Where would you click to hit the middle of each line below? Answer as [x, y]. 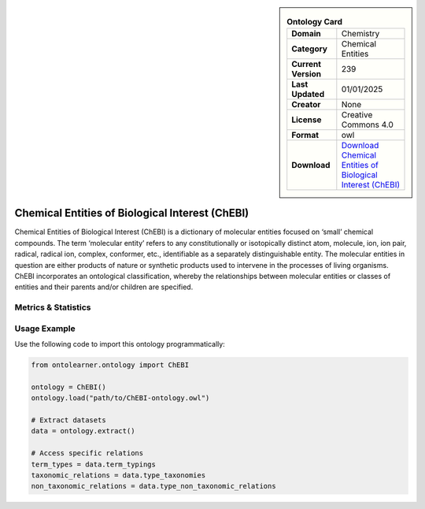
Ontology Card [314, 22]
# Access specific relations [87, 453]
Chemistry [360, 34]
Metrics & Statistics [53, 307]
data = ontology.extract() [83, 431]
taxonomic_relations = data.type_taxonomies [118, 476]
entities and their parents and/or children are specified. [104, 287]
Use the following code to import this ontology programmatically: [120, 344]
